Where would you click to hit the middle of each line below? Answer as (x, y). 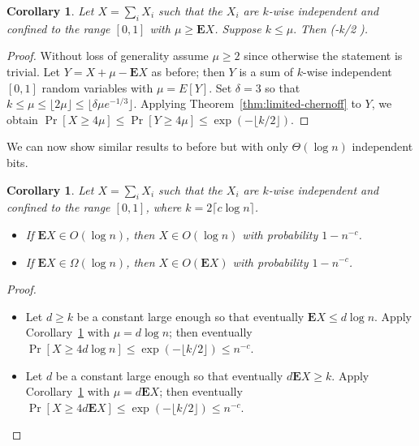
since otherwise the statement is (323, 56)
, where (164, 207)
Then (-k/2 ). (335, 28)
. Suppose (238, 28)
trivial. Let (33, 71)
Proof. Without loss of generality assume (108, 56)
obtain (22, 119)
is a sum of (266, 71)
